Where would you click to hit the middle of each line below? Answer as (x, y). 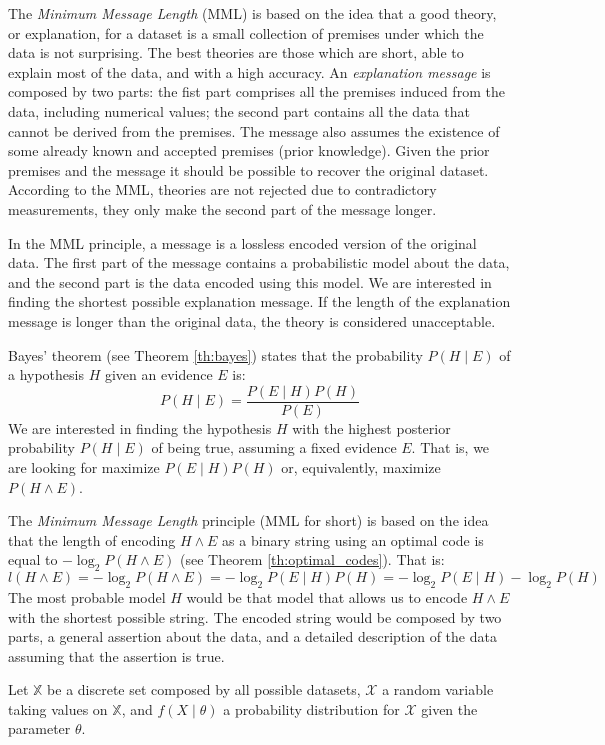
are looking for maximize (84, 466)
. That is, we (450, 447)
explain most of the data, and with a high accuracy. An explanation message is (249, 71)
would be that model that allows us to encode (327, 596)
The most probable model (87, 596)
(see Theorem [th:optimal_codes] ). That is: (312, 559)
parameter (39, 728)
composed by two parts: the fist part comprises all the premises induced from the (256, 91)
